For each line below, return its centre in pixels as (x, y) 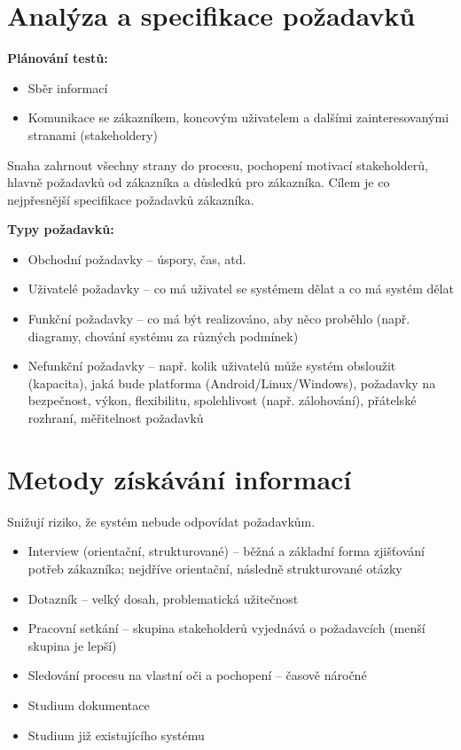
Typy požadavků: (61, 229)
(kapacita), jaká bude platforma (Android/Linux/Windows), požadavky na (232, 383)
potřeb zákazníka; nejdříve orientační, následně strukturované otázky (215, 568)
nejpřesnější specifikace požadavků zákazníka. (131, 199)
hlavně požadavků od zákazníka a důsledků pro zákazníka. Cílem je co (199, 182)
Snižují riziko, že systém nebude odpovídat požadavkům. (161, 521)
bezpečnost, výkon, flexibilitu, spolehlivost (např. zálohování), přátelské (222, 400)
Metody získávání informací (180, 478)
